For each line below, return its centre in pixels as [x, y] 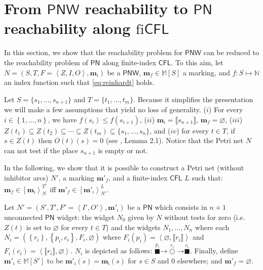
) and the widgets [133, 227]
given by [141, 217]
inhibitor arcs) [26, 177]
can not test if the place [41, 150]
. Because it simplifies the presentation [193, 99]
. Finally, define [214, 251]
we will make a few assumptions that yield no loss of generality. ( [105, 109]
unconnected [24, 217]
